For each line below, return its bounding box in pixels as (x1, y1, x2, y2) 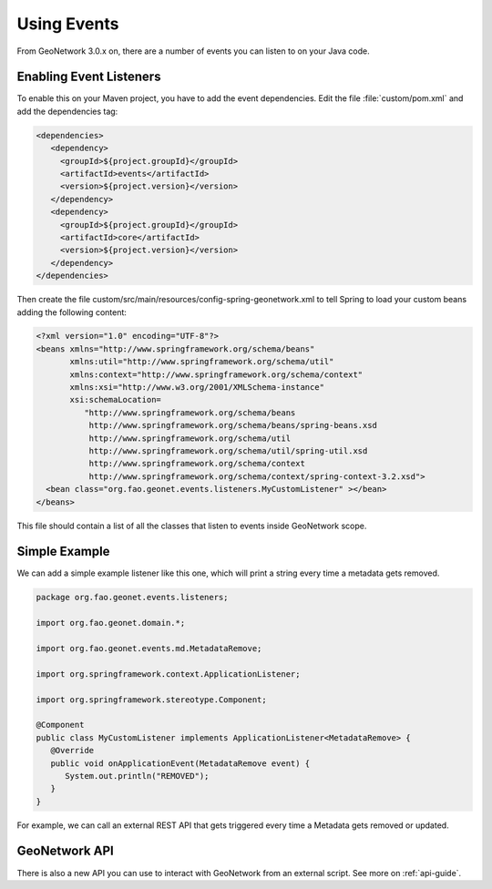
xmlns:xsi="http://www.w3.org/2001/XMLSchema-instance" (69, 383, 325, 393)
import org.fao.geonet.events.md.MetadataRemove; (36, 643, 262, 653)
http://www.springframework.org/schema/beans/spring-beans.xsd (88, 420, 378, 431)
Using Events (16, 14, 119, 34)
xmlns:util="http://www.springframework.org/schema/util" (69, 356, 334, 367)
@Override (50, 745, 95, 756)
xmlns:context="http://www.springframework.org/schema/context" (69, 369, 364, 380)
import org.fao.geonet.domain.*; (36, 618, 186, 628)
